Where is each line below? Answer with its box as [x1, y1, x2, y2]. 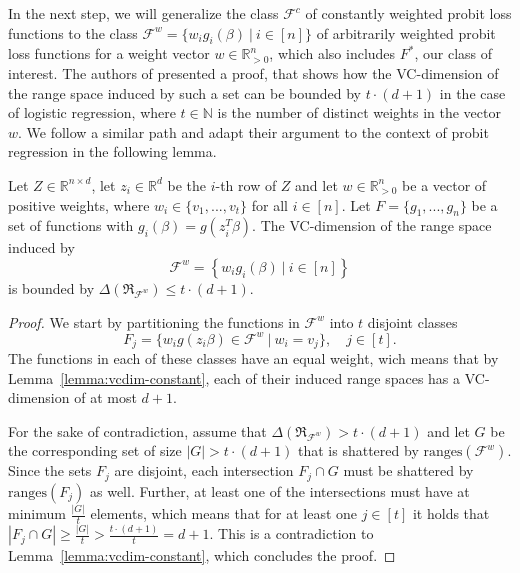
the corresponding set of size [8, 440, 182, 461]
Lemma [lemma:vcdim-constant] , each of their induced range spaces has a [8, 367, 461, 388]
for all [251, 194, 288, 215]
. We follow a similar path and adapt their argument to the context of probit [18, 121, 489, 142]
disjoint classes [367, 311, 458, 332]
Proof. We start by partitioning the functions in [8, 311, 300, 332]
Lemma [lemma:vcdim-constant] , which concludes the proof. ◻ [8, 545, 396, 566]
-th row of [215, 174, 277, 195]
